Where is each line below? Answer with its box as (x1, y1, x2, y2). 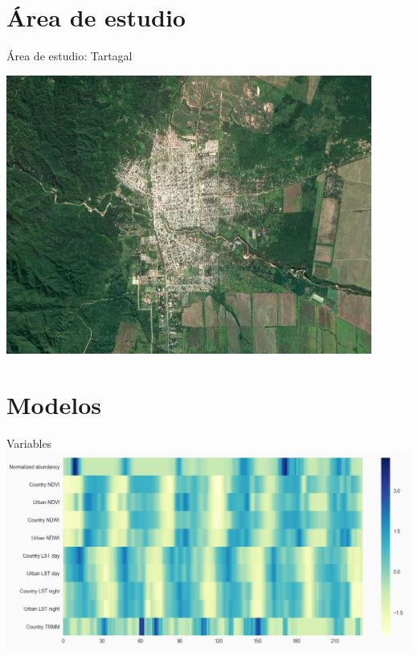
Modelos (6, 387, 101, 420)
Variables (6, 434, 52, 451)
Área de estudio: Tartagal (6, 47, 133, 64)
